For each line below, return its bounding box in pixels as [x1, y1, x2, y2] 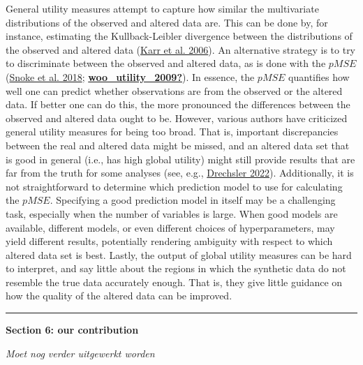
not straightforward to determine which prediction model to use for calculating [6, 179, 343, 193]
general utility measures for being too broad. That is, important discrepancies [6, 124, 339, 139]
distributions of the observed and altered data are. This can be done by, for [6, 15, 328, 29]
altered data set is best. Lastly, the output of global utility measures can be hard [6, 247, 352, 262]
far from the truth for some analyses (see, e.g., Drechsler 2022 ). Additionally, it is [6, 165, 354, 180]
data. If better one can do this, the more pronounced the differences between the [6, 97, 350, 112]
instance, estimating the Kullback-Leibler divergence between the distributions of [6, 29, 353, 43]
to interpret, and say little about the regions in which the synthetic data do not [6, 261, 346, 276]
